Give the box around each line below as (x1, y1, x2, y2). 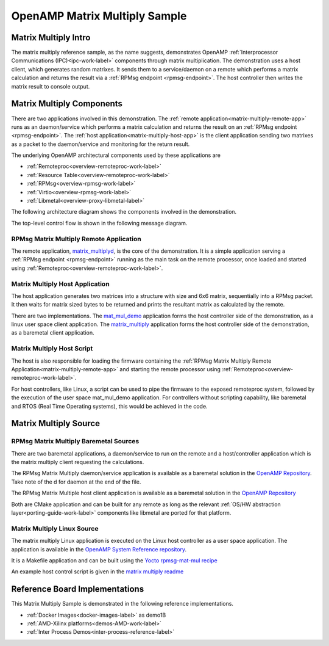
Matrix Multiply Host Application (11, 280, 110, 288)
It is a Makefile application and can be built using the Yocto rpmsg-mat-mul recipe (11, 556, 218, 564)
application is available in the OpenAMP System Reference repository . (11, 545, 187, 553)
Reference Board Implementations (11, 584, 144, 595)
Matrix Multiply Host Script (11, 344, 93, 353)
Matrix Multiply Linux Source (11, 524, 99, 532)
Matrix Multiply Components (11, 98, 123, 109)
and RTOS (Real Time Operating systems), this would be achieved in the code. (11, 402, 208, 410)
